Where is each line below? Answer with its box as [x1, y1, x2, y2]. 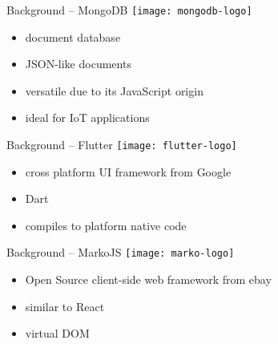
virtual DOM [25, 325, 90, 342]
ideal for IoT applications [25, 109, 150, 126]
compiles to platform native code [25, 217, 187, 233]
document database [25, 28, 121, 45]
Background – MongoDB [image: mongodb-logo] [6, 2, 252, 18]
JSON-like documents [25, 55, 131, 72]
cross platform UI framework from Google [25, 163, 232, 180]
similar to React [25, 297, 105, 314]
